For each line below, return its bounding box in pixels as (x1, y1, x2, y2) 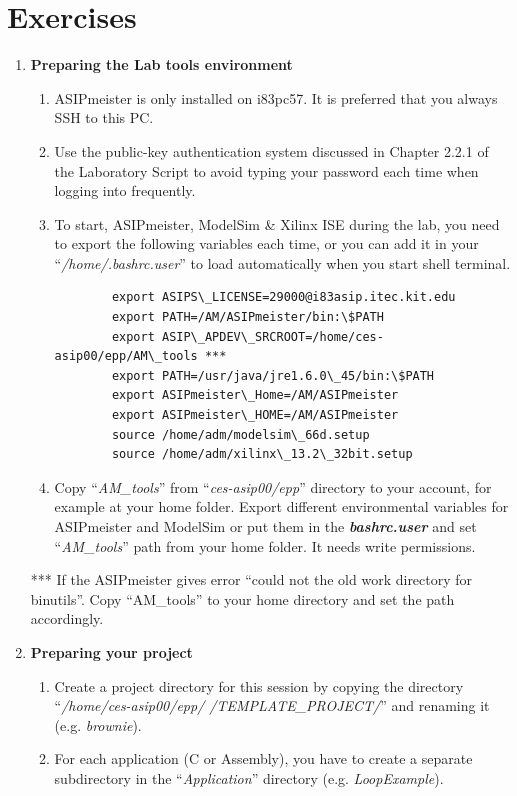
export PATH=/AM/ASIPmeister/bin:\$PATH (111, 310, 384, 325)
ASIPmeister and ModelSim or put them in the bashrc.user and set (54, 516, 477, 536)
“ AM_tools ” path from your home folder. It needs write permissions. (54, 535, 476, 556)
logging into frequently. (54, 180, 196, 201)
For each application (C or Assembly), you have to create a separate (54, 748, 473, 769)
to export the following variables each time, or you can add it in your (54, 233, 479, 254)
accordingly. (30, 608, 104, 629)
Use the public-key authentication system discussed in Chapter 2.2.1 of (54, 140, 489, 161)
